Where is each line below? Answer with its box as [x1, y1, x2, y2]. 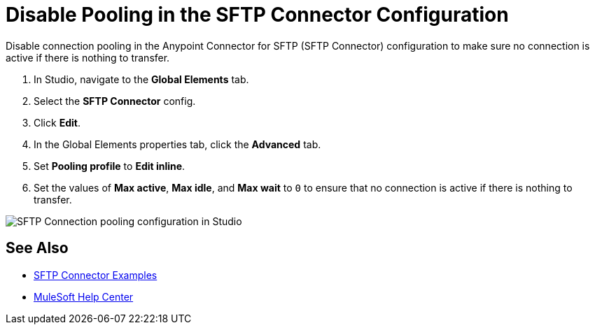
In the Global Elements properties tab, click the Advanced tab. [34, 138, 321, 150]
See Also [6, 239, 69, 257]
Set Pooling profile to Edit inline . [34, 159, 185, 172]
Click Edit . [34, 116, 80, 129]
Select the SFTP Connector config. [34, 94, 196, 107]
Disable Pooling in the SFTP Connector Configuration [6, 3, 509, 27]
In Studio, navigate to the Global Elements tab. [34, 73, 249, 85]
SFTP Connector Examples [34, 268, 157, 281]
